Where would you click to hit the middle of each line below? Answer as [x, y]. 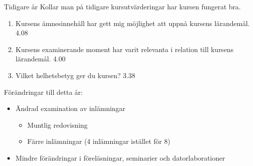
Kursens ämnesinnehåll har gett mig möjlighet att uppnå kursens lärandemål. [133, 23]
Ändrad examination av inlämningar [70, 108]
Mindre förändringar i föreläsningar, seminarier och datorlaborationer [120, 157]
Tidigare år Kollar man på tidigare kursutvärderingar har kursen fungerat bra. [122, 6]
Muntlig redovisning [57, 124]
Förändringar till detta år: [43, 92]
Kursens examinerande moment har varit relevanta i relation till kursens [125, 49]
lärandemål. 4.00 [40, 59]
